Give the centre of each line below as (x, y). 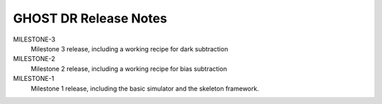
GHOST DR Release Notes (90, 18)
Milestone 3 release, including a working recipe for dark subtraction (129, 48)
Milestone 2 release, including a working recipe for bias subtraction (129, 69)
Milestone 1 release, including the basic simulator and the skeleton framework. (145, 89)
